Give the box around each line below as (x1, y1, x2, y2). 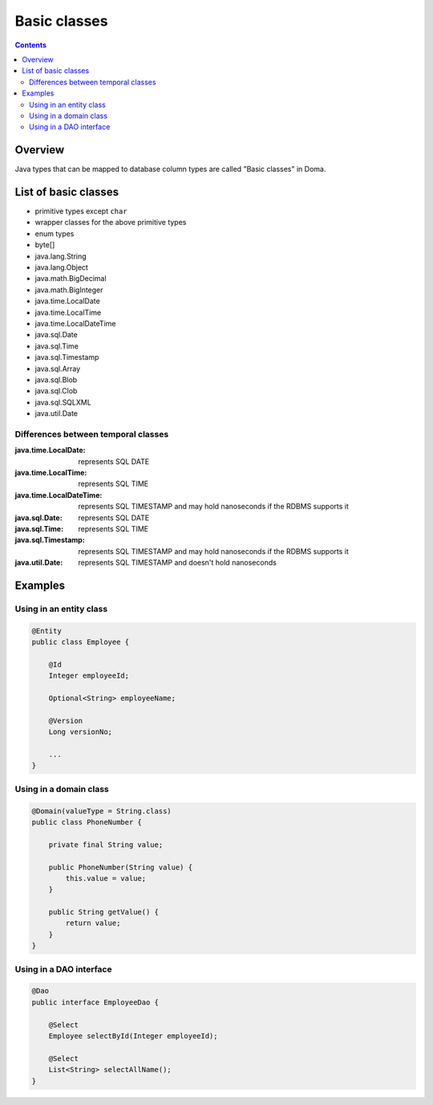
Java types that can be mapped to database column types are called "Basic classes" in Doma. (14, 165, 326, 174)
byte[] (34, 240, 55, 250)
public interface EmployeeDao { (31, 997, 160, 1007)
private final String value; (48, 840, 164, 849)
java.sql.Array (34, 364, 81, 373)
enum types (34, 229, 75, 239)
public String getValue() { (48, 907, 160, 917)
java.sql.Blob (34, 374, 78, 385)
